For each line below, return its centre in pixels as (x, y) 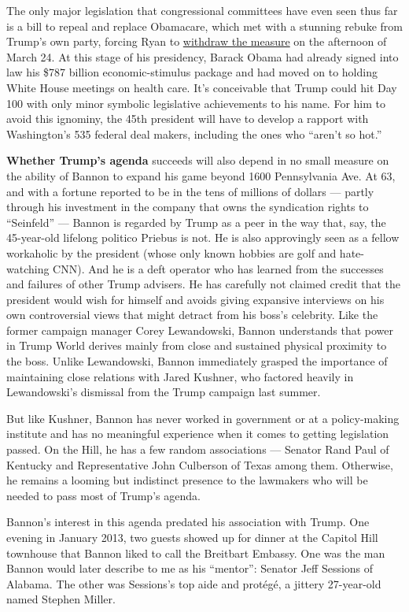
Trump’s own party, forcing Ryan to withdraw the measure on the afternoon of (197, 41)
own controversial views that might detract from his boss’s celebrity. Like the (192, 315)
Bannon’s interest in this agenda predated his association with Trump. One (188, 522)
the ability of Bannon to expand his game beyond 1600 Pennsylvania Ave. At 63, (201, 175)
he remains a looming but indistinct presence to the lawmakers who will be (187, 480)
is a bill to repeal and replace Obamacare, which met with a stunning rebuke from (204, 26)
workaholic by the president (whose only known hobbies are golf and (171, 252)
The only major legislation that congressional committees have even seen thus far (202, 10)
